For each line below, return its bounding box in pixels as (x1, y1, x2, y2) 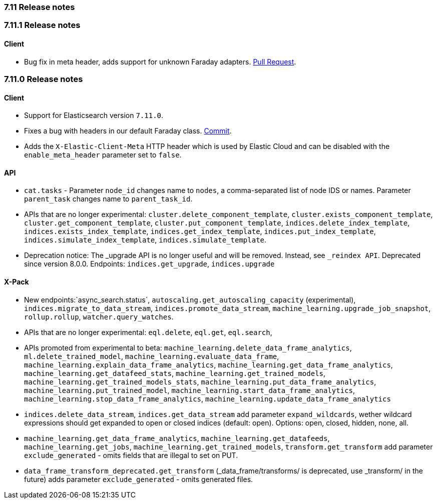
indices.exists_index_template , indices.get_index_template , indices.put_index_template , (24, 227, 376, 236)
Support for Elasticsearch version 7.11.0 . (24, 111, 164, 120)
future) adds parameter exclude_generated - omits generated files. (24, 474, 253, 483)
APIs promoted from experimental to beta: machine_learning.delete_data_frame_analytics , (24, 343, 352, 352)
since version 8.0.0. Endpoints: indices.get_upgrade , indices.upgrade (24, 259, 275, 268)
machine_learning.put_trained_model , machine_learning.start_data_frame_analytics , (24, 385, 355, 394)
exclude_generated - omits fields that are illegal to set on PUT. (24, 450, 238, 459)
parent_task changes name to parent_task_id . (24, 194, 193, 203)
